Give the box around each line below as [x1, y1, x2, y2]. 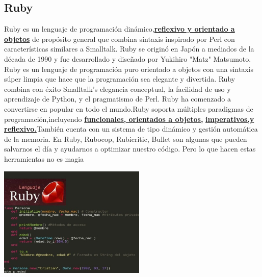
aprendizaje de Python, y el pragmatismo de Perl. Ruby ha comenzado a [4, 93, 231, 104]
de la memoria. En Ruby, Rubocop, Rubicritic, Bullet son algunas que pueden [4, 133, 247, 144]
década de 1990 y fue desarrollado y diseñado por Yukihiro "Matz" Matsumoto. [4, 53, 251, 64]
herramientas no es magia [4, 153, 84, 164]
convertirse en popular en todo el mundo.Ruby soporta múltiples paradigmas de [4, 103, 253, 114]
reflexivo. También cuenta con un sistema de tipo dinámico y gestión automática [4, 123, 258, 134]
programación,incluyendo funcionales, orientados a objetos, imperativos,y [4, 113, 254, 124]
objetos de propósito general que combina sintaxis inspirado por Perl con [4, 33, 235, 44]
